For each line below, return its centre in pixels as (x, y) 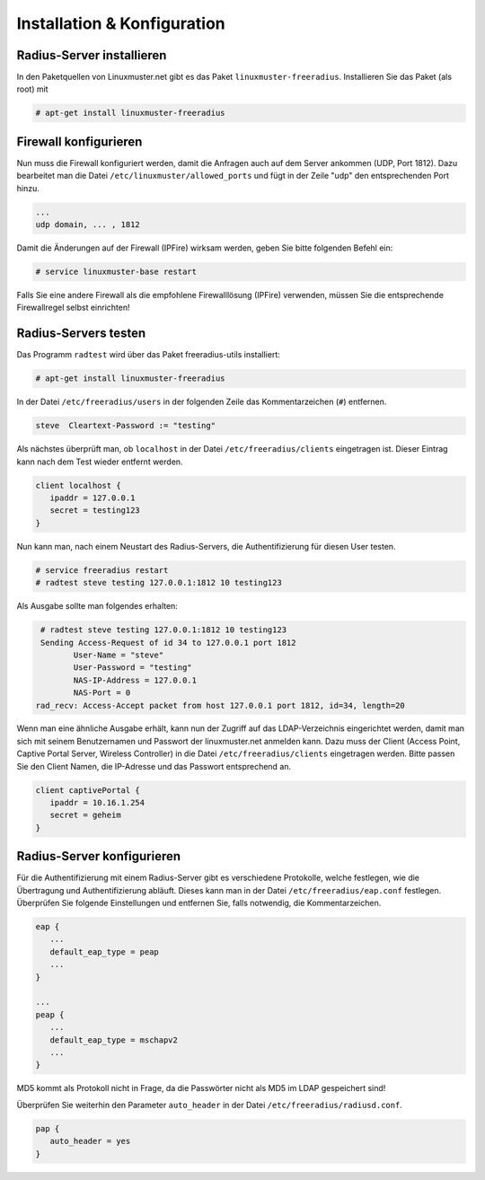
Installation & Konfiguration (121, 23)
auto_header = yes (90, 1141)
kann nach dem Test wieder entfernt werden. (100, 462)
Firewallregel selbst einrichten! (73, 308)
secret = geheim (85, 815)
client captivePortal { (88, 790)
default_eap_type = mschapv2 (114, 1040)
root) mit (32, 89)
